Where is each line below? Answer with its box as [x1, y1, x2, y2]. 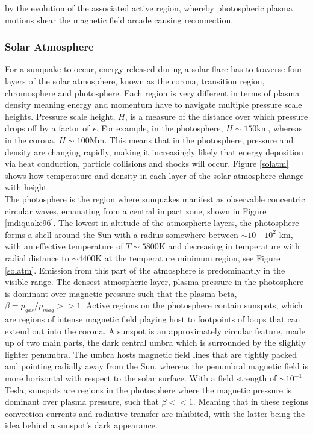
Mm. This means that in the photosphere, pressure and [89, 133, 294, 146]
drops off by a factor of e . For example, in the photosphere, [5, 122, 223, 134]
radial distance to [5, 251, 69, 264]
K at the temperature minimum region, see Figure [95, 251, 280, 264]
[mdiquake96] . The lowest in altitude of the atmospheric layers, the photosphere [5, 216, 299, 229]
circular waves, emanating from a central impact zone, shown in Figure [5, 204, 267, 217]
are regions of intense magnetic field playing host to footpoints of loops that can [5, 313, 300, 325]
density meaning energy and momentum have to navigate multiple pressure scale [5, 98, 302, 111]
